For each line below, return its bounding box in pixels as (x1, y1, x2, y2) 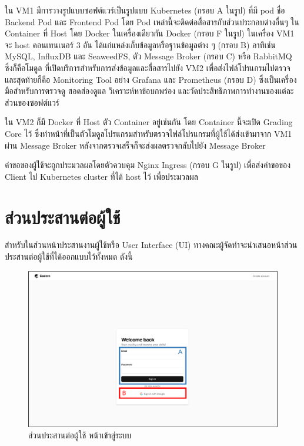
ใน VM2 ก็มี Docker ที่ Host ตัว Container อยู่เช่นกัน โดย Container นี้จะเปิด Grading (5, 116, 293, 128)
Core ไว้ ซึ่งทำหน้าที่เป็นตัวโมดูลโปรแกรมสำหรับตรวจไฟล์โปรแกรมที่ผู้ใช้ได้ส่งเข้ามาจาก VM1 (5, 127, 292, 139)
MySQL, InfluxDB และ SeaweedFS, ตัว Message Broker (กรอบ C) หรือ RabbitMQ (5, 50, 292, 62)
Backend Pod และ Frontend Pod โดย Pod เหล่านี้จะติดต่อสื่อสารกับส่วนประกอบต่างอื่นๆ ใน (5, 15, 299, 28)
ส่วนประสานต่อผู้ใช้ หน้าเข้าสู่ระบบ (28, 429, 132, 441)
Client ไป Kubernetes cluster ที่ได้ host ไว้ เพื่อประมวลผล (5, 170, 199, 182)
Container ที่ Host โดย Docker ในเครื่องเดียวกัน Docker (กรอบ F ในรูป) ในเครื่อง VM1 (5, 27, 295, 39)
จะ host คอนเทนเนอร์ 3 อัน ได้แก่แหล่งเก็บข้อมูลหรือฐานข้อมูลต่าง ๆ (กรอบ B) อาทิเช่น (5, 38, 276, 51)
